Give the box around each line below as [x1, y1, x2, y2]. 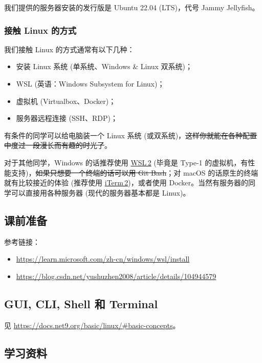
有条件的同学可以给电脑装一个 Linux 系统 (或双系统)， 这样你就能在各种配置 [4, 130, 257, 140]
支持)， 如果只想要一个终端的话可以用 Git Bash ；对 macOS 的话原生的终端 [11, 167, 258, 178]
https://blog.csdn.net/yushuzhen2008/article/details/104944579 [16, 270, 216, 281]
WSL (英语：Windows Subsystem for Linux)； [16, 78, 165, 89]
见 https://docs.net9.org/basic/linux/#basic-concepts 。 [4, 319, 180, 330]
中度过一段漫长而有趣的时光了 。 [4, 140, 112, 151]
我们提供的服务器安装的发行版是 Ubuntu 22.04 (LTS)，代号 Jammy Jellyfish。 [4, 2, 259, 12]
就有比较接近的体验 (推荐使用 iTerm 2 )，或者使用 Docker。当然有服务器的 [4, 177, 249, 188]
